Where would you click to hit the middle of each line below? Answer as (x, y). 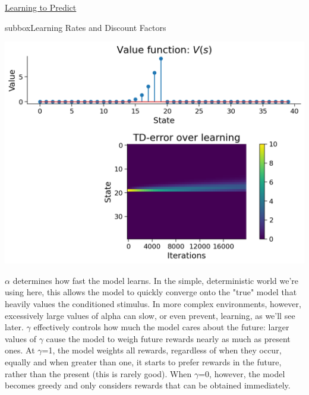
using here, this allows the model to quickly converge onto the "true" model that (151, 292)
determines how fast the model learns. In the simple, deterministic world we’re (156, 280)
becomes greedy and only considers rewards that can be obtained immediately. (148, 385)
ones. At (20, 350)
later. (14, 327)
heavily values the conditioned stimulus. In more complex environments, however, (153, 304)
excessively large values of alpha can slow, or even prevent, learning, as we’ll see (150, 315)
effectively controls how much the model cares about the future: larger (161, 327)
